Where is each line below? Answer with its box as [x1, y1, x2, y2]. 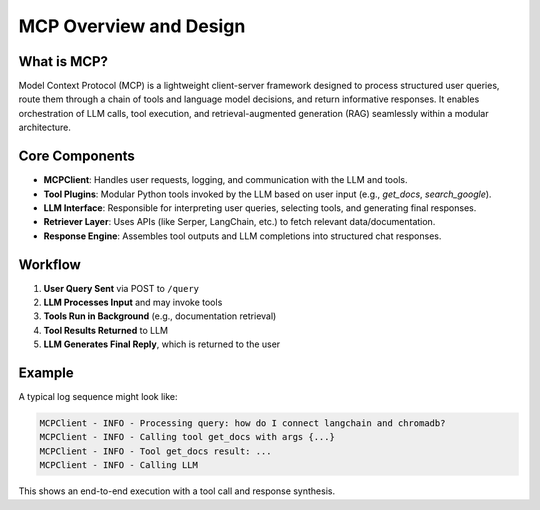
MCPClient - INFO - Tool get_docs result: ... [39, 445, 272, 457]
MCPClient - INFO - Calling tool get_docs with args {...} [39, 431, 335, 443]
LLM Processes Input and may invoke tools [43, 296, 223, 308]
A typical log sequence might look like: [18, 391, 179, 403]
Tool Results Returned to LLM [43, 324, 169, 336]
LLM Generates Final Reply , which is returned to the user [43, 338, 281, 350]
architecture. [18, 121, 72, 134]
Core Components [18, 148, 135, 165]
